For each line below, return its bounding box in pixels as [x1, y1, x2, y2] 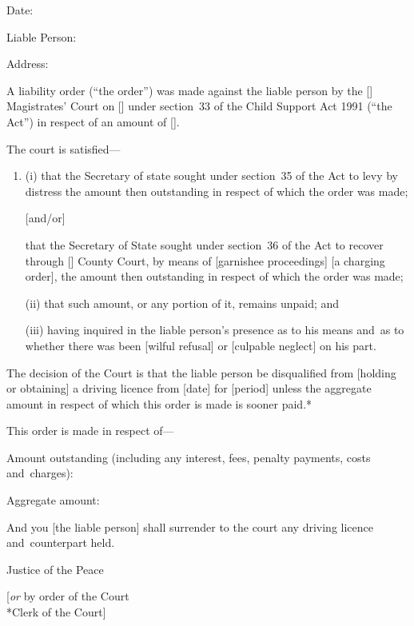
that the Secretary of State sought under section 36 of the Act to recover [25, 236, 384, 253]
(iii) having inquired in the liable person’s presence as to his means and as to [25, 321, 404, 338]
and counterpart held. [6, 534, 115, 551]
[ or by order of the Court [6, 588, 129, 604]
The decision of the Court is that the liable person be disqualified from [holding [6, 364, 396, 381]
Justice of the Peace [6, 560, 104, 577]
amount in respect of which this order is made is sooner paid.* [6, 395, 312, 412]
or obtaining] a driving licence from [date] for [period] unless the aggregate [6, 380, 372, 397]
